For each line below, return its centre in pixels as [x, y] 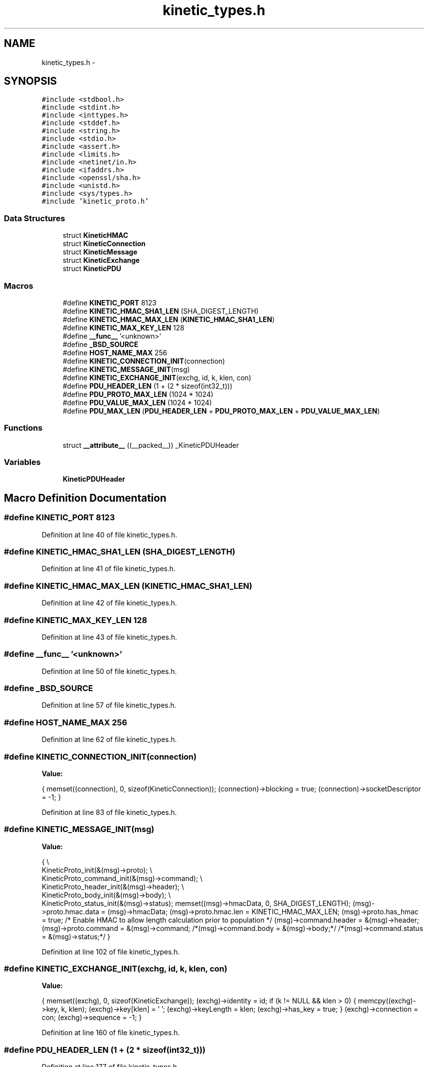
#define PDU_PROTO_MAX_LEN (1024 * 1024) [138, 394]
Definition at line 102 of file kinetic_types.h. [111, 951]
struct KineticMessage [100, 252]
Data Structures [35, 218]
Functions [23, 428]
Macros [19, 286]
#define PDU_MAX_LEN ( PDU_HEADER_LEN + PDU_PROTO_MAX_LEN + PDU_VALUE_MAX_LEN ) [221, 411]
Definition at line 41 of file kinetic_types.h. [109, 569]
